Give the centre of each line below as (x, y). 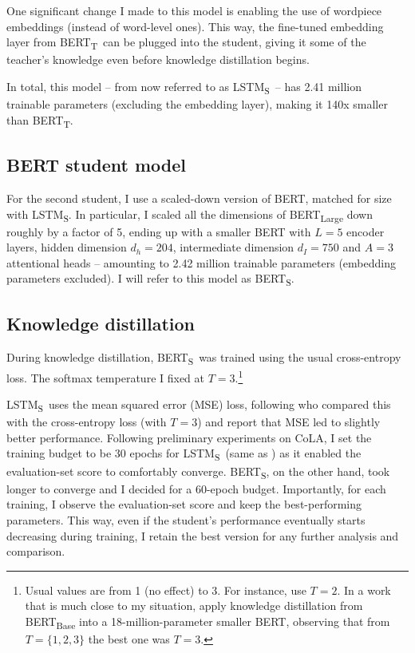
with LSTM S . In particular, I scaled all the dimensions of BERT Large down (190, 215)
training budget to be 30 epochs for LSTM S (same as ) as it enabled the (184, 454)
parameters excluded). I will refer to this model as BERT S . (150, 279)
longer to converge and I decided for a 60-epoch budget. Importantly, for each (196, 488)
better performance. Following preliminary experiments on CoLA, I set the (189, 437)
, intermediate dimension (233, 247)
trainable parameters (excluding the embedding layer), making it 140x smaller (197, 104)
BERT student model (97, 165)
